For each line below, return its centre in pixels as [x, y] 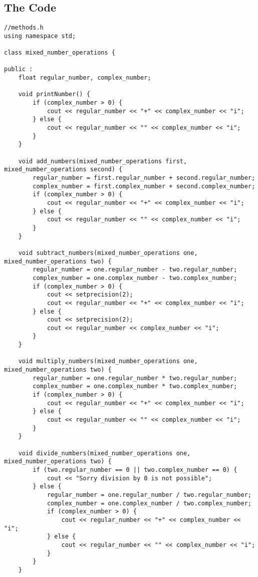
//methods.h [24, 28]
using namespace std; [40, 36]
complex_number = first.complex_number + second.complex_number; [144, 186]
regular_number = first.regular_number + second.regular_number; [144, 178]
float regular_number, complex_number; [85, 78]
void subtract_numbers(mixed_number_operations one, [108, 253]
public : [19, 69]
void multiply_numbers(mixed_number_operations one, [108, 361]
